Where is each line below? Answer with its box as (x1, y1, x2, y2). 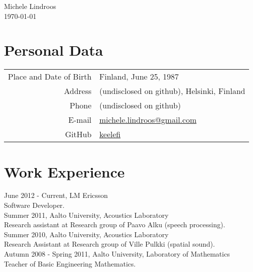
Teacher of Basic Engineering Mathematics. (4, 258, 136, 269)
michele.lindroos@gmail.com (99, 114, 196, 126)
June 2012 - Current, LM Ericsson (4, 190, 108, 200)
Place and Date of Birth (8, 71, 92, 83)
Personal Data (4, 40, 103, 60)
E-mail (68, 114, 92, 126)
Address (63, 85, 92, 97)
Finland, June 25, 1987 (99, 71, 179, 83)
